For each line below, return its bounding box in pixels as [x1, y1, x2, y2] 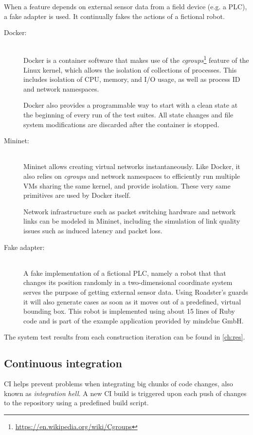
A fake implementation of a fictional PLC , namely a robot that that [23, 267, 226, 278]
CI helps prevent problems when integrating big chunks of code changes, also [4, 378, 233, 389]
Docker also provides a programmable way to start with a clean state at [23, 100, 238, 110]
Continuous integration [4, 356, 122, 371]
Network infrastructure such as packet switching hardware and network [23, 206, 236, 216]
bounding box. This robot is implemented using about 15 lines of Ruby [23, 306, 235, 316]
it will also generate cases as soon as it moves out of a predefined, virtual [23, 296, 241, 306]
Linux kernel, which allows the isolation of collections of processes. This [23, 64, 237, 75]
